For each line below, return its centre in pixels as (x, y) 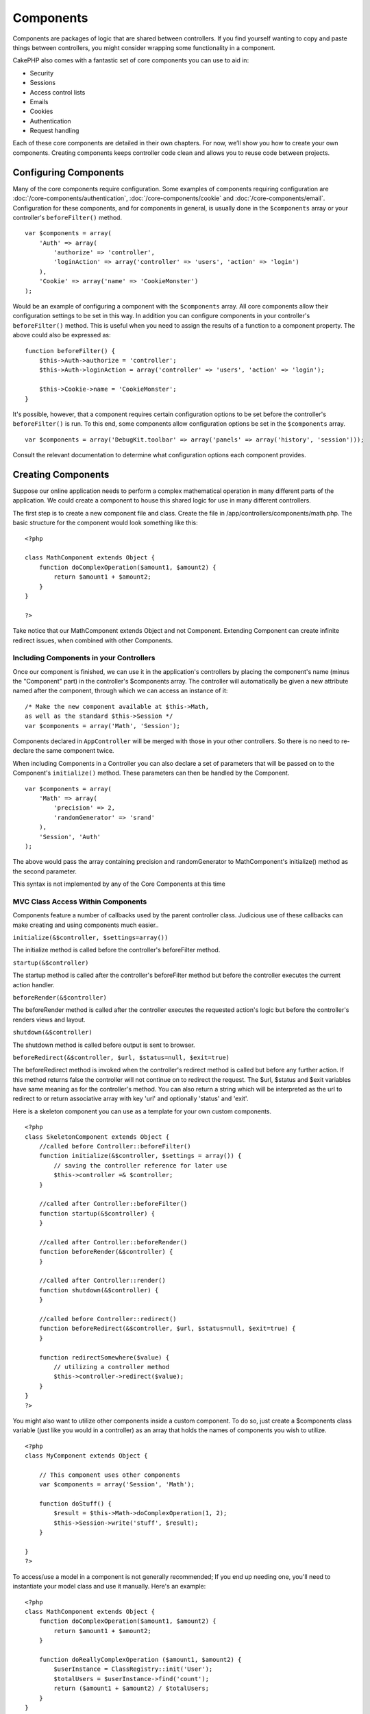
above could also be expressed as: (62, 335)
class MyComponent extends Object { (86, 1456)
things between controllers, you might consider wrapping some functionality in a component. (144, 47)
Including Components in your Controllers (84, 658)
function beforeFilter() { (70, 351)
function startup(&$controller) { (97, 1213)
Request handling (54, 131)
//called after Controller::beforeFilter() (113, 1204)
